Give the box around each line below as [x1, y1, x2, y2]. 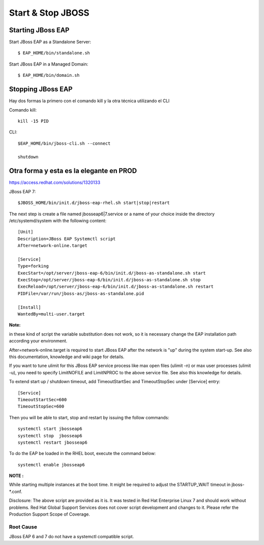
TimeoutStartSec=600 [18, 397, 67, 402]
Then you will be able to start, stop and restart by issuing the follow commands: [9, 414, 170, 420]
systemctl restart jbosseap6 [18, 439, 88, 445]
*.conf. [9, 488, 22, 494]
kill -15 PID [18, 118, 49, 124]
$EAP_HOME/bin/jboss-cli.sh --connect [18, 140, 111, 146]
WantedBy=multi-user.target [18, 311, 85, 317]
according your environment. [9, 338, 68, 344]
